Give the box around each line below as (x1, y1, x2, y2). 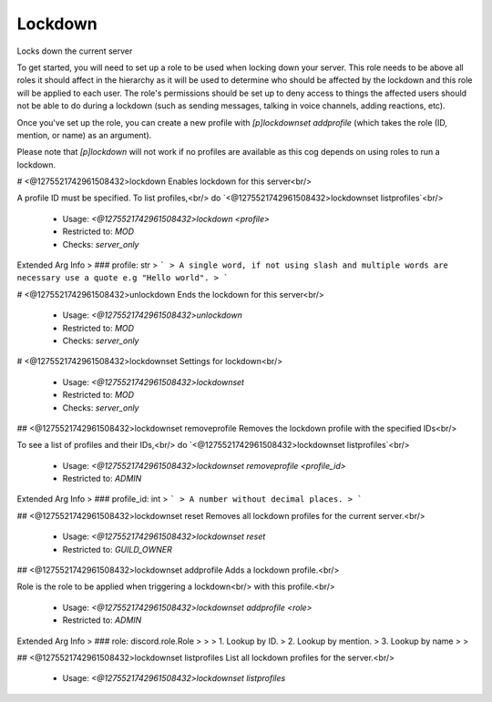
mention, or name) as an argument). (16, 129, 152, 140)
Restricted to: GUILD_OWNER (62, 544, 173, 554)
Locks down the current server (16, 46, 133, 56)
